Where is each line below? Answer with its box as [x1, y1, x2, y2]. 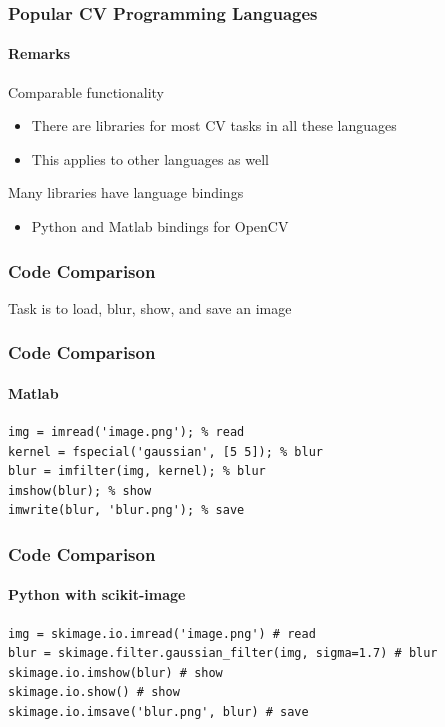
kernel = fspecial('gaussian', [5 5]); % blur [8, 444, 323, 459]
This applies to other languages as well [31, 148, 269, 169]
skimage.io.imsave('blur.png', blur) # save [8, 705, 309, 720]
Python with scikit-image [8, 584, 186, 605]
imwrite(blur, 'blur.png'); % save [8, 503, 245, 518]
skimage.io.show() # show [8, 685, 180, 700]
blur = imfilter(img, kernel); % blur [8, 464, 266, 479]
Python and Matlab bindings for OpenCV [31, 216, 289, 237]
